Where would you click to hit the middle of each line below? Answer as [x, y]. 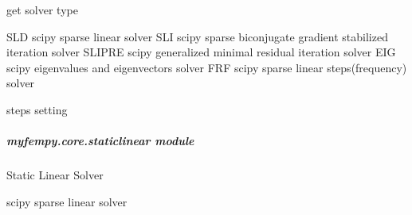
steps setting [37, 109]
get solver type [42, 10]
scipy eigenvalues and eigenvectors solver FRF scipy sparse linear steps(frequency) [207, 67]
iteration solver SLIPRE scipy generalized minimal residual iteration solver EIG [201, 52]
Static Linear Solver [55, 175]
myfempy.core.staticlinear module [100, 141]
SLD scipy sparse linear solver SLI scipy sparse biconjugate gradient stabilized [197, 36]
